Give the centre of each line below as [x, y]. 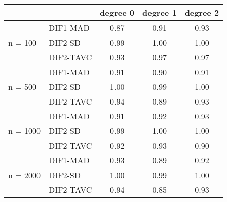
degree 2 [202, 12]
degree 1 [160, 12]
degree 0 [117, 12]
